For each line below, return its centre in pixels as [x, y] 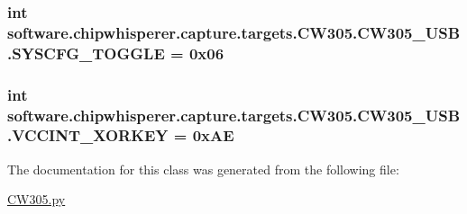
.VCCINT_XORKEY [88, 135]
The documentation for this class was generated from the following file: [203, 169]
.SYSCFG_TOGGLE [86, 53]
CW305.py [37, 199]
